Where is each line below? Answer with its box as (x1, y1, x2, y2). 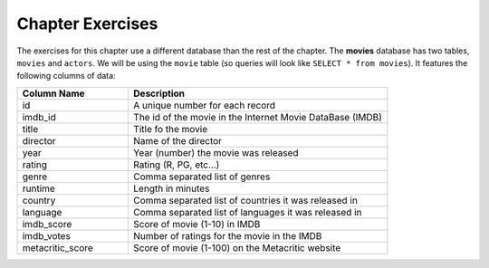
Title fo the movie (132, 122, 208, 135)
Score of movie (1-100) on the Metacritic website (132, 241, 341, 254)
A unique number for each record (132, 99, 276, 111)
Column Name (22, 87, 85, 100)
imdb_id (22, 110, 56, 123)
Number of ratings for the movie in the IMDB (132, 229, 322, 242)
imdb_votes (22, 229, 72, 242)
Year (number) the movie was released (132, 146, 299, 158)
